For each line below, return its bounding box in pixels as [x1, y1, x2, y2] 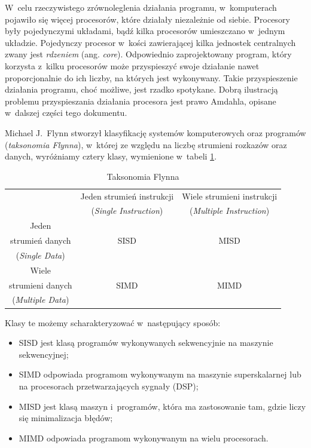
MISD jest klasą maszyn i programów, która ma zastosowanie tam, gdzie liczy [19, 400, 306, 412]
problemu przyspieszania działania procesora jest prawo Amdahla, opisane [5, 94, 276, 107]
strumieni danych [9, 278, 72, 291]
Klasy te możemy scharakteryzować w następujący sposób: [5, 316, 221, 329]
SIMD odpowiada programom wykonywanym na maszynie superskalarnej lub [19, 368, 301, 381]
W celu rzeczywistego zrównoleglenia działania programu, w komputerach [5, 1, 277, 13]
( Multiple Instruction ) [190, 204, 270, 217]
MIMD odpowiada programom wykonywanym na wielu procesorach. [19, 431, 269, 444]
